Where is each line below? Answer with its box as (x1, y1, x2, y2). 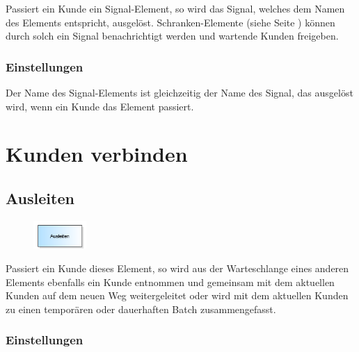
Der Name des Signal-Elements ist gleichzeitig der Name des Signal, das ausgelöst (6, 85, 353, 99)
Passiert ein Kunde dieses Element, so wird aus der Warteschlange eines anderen (6, 260, 349, 275)
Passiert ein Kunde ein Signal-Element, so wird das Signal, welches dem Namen (6, 1, 345, 15)
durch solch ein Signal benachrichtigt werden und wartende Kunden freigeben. (6, 28, 339, 43)
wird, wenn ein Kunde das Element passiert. (6, 99, 194, 113)
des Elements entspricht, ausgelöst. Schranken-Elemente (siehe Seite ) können (6, 15, 335, 29)
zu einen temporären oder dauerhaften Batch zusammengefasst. (6, 301, 276, 316)
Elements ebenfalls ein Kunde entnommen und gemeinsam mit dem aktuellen (6, 274, 335, 289)
